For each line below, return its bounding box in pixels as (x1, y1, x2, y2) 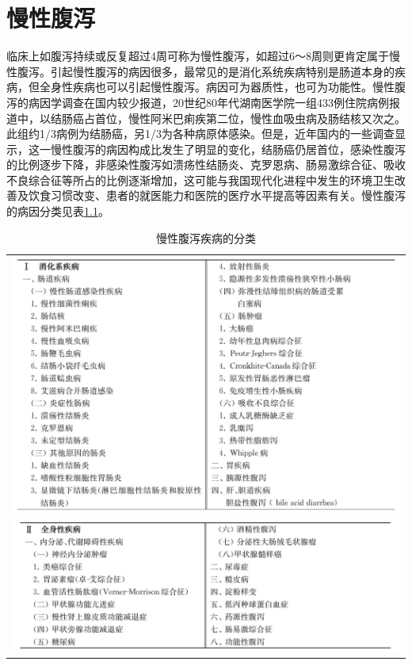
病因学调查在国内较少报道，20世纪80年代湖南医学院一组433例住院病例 (28, 94, 389, 110)
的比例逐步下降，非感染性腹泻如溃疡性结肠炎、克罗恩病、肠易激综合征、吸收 (6, 156, 406, 173)
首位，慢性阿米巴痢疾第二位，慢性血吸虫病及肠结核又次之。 (94, 109, 406, 126)
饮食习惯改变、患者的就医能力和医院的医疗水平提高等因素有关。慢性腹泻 (28, 187, 406, 204)
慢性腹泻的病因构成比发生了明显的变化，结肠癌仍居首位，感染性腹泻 (50, 140, 406, 157)
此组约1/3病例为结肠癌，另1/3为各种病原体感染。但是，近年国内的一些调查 (6, 125, 395, 142)
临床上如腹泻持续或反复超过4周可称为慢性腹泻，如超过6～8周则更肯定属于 (6, 48, 389, 64)
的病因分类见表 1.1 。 (6, 203, 109, 220)
